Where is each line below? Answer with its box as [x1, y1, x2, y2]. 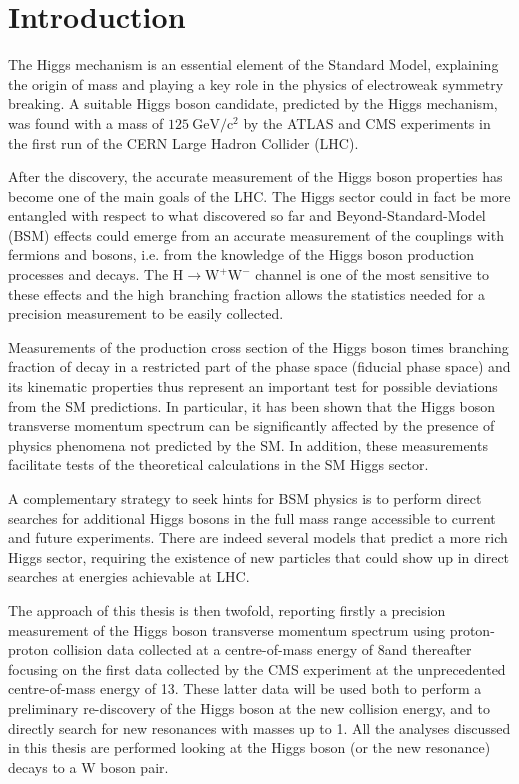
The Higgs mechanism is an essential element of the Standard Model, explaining [8, 54, 499, 75]
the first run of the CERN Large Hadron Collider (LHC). [8, 132, 359, 153]
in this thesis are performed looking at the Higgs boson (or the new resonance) [8, 737, 491, 758]
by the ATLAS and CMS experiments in [243, 112, 491, 133]
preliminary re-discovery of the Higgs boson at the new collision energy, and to [8, 697, 490, 718]
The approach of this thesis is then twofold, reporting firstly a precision [8, 599, 446, 620]
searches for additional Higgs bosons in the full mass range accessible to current [8, 507, 496, 528]
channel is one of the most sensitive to [255, 264, 489, 285]
